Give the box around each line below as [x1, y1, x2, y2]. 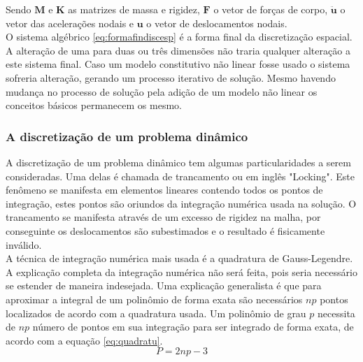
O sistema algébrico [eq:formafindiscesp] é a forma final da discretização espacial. [6, 29, 353, 44]
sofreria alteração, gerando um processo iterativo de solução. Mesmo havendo [6, 70, 336, 85]
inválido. [6, 237, 42, 252]
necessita [318, 305, 355, 320]
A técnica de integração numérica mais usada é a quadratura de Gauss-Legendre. [6, 251, 353, 266]
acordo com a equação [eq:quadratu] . [6, 333, 163, 347]
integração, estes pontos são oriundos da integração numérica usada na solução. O [6, 196, 357, 210]
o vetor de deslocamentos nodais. [146, 15, 287, 30]
